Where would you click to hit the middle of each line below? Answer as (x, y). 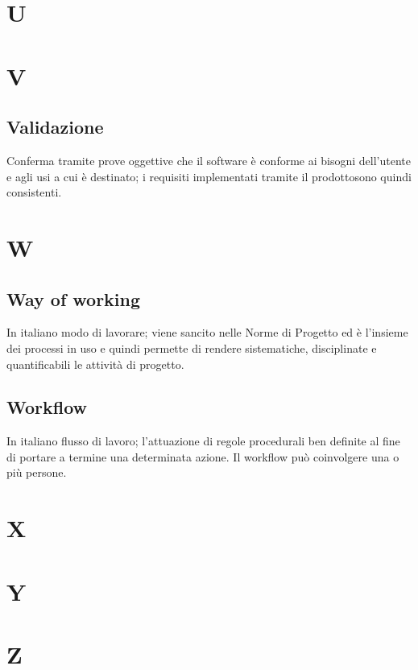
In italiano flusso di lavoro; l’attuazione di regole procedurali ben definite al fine (203, 441)
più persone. (37, 472)
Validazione (55, 127)
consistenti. (34, 192)
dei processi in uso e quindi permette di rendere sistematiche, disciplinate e (192, 347)
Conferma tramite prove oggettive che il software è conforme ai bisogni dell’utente (209, 160)
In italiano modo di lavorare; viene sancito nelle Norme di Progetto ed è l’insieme (207, 332)
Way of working (74, 298)
